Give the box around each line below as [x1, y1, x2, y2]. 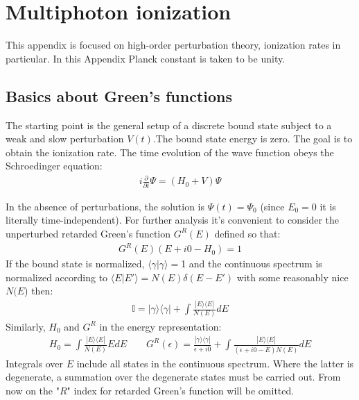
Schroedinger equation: [6, 158, 103, 173]
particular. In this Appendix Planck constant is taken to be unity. [6, 51, 286, 65]
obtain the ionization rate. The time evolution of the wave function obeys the [6, 144, 334, 159]
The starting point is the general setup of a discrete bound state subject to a [6, 117, 332, 132]
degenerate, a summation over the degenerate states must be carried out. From [6, 369, 341, 384]
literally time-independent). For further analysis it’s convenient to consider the [6, 212, 340, 227]
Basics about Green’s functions [6, 85, 233, 106]
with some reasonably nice [236, 269, 349, 284]
